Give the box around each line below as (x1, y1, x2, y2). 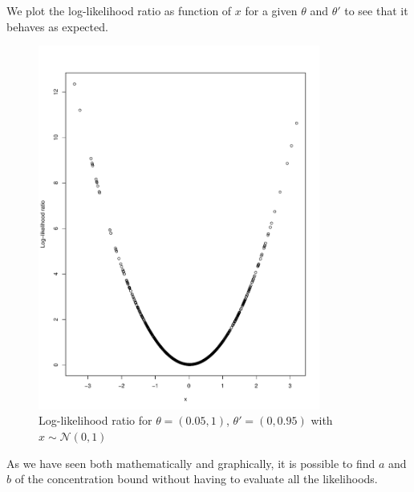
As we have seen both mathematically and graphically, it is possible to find (6, 454, 375, 471)
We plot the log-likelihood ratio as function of (6, 2, 232, 18)
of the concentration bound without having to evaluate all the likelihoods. (14, 470, 378, 487)
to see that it (344, 2, 408, 18)
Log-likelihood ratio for (39, 412, 152, 429)
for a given (245, 2, 298, 18)
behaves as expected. (6, 18, 108, 34)
